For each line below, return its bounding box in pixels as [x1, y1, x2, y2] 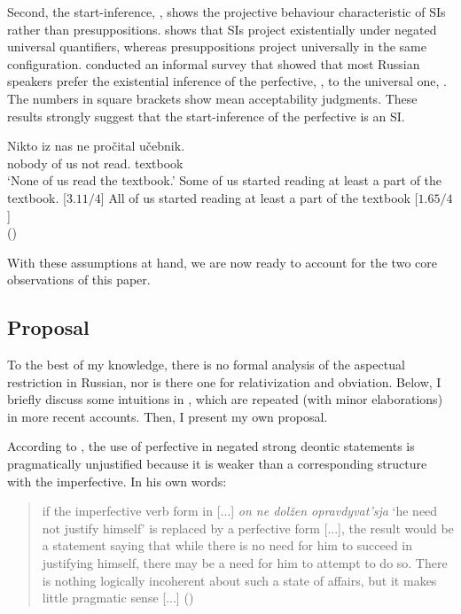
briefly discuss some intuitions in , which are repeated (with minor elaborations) [7, 390, 443, 408]
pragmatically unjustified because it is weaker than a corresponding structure [7, 455, 427, 473]
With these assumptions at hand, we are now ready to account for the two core [7, 253, 437, 271]
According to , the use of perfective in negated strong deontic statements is [7, 437, 415, 455]
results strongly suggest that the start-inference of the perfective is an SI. [7, 106, 405, 125]
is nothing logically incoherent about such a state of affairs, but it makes [42, 571, 437, 589]
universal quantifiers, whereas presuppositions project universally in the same [7, 37, 426, 56]
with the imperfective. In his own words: [7, 471, 227, 490]
